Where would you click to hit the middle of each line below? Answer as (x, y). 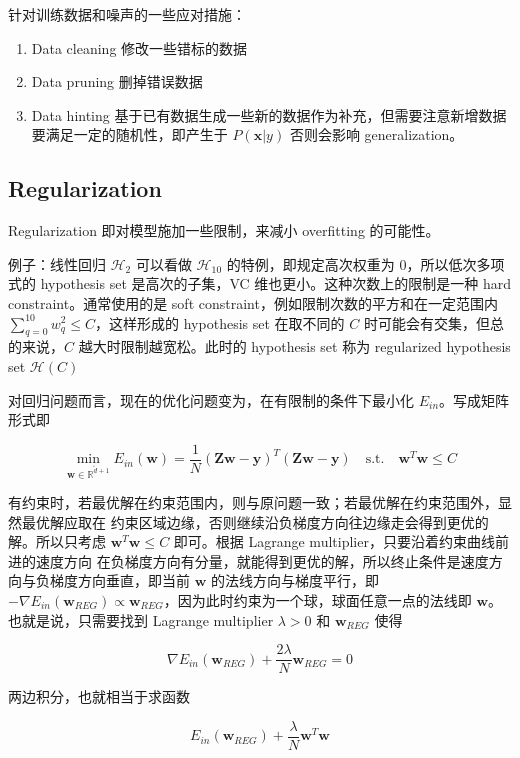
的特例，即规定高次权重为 (310, 263)
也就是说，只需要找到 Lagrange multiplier (141, 619)
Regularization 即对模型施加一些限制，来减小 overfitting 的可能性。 (224, 230)
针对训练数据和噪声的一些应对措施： (127, 14)
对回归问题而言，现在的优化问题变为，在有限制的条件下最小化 (211, 399)
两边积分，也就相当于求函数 (99, 696)
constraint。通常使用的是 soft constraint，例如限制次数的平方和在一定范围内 (253, 302)
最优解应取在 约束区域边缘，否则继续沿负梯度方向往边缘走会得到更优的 (255, 521)
